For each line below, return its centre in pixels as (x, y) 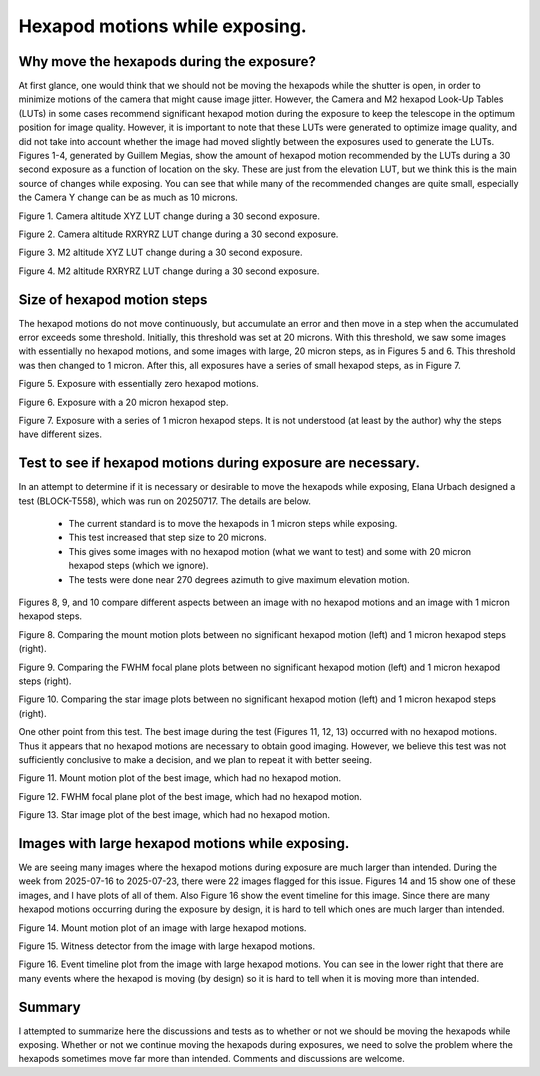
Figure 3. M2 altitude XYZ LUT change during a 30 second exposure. (160, 252)
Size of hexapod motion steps (113, 299)
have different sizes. (60, 434)
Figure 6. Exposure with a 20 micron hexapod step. (123, 402)
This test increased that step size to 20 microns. (167, 537)
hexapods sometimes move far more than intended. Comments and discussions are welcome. (211, 1059)
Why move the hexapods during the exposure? (167, 61)
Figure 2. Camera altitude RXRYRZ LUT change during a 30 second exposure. (178, 234)
